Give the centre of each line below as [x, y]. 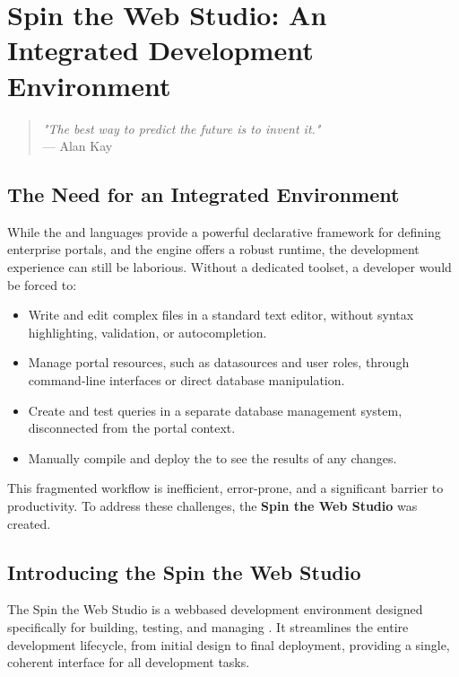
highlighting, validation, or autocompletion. [147, 332]
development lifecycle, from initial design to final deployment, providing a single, [229, 644]
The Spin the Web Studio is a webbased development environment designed [215, 609]
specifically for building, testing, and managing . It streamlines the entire [208, 627]
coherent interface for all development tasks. [129, 662]
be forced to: [42, 284]
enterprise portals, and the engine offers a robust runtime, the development [213, 249]
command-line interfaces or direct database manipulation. [186, 380]
